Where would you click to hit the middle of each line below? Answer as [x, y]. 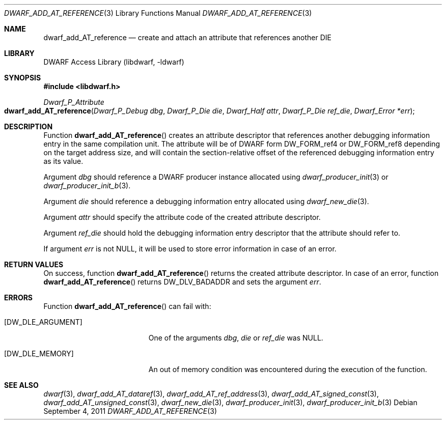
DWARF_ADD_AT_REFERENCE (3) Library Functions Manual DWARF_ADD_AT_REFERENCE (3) [158, 13]
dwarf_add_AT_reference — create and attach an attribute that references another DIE [187, 37]
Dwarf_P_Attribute [74, 102]
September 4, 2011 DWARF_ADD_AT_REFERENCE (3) [130, 411]
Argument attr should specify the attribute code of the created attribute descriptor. [182, 217]
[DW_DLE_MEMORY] [39, 354]
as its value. [63, 161]
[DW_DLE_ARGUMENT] [43, 322]
